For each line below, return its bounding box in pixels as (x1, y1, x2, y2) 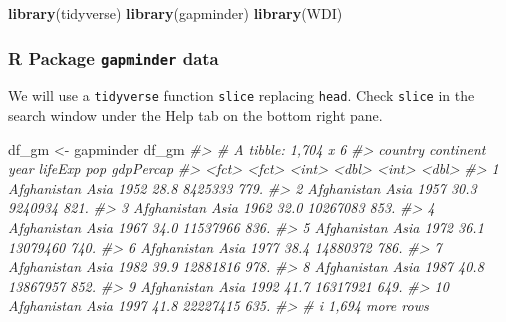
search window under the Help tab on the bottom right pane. (8, 105, 383, 126)
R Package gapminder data (8, 45, 219, 70)
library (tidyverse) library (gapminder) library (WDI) (8, 3, 343, 23)
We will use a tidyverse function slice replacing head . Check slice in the (8, 85, 475, 106)
